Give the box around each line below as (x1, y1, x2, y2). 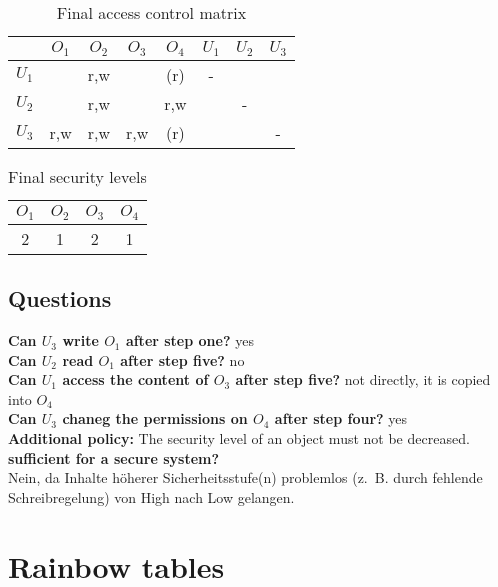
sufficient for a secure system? (8, 447, 220, 468)
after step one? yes (125, 330, 254, 351)
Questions (8, 283, 112, 314)
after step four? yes (274, 408, 408, 429)
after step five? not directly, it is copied (235, 369, 491, 390)
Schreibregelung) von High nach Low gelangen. (8, 486, 295, 507)
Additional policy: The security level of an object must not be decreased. (8, 428, 470, 449)
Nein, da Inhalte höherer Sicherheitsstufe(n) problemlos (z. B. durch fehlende (8, 467, 483, 488)
